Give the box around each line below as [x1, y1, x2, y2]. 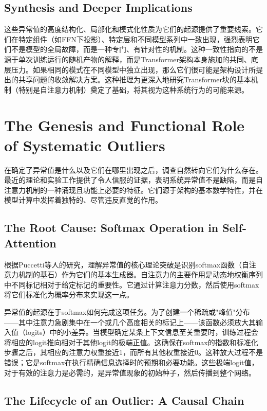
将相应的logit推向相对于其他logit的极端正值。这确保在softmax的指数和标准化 [4, 336, 258, 347]
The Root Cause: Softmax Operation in [4, 220, 219, 236]
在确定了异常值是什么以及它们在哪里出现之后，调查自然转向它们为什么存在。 [4, 164, 263, 175]
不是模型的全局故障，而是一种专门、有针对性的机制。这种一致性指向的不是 [11, 44, 263, 55]
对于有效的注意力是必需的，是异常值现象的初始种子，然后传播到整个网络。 [4, 367, 256, 378]
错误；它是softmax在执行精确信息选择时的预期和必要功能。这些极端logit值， [4, 356, 259, 367]
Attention [4, 235, 56, 251]
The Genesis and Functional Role [4, 114, 245, 135]
